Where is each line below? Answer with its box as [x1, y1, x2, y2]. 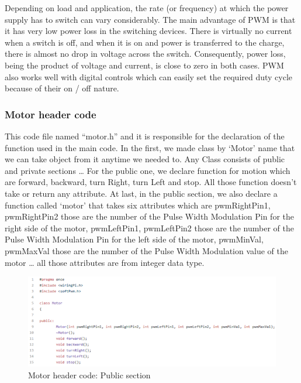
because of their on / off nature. [5, 82, 119, 94]
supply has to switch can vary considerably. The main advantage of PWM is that [5, 13, 296, 25]
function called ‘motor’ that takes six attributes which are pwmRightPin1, [5, 199, 271, 211]
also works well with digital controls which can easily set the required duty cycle [5, 70, 293, 83]
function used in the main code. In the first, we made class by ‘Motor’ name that [5, 141, 295, 153]
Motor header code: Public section [28, 368, 151, 381]
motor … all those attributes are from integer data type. [5, 256, 205, 268]
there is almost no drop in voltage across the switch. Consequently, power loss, [5, 47, 286, 60]
